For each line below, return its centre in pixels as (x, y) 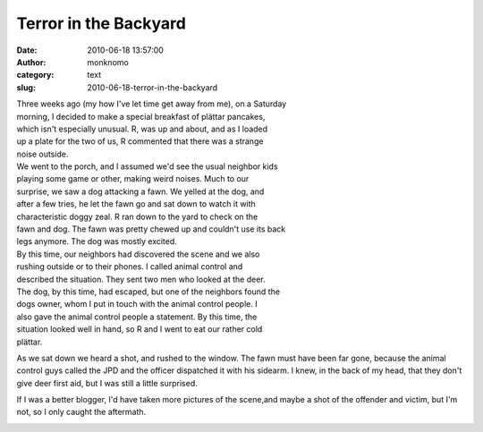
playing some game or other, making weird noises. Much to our (133, 179)
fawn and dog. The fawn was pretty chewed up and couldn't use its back (151, 229)
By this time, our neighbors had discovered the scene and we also (138, 254)
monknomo (108, 62)
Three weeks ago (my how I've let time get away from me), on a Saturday (152, 104)
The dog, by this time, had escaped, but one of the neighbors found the (148, 292)
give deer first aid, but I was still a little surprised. (107, 383)
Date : (27, 50)
